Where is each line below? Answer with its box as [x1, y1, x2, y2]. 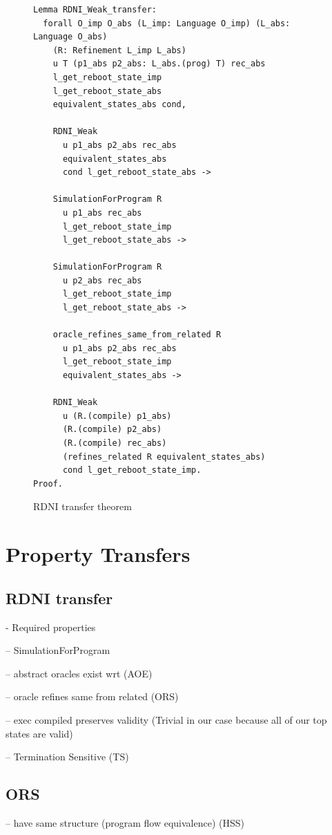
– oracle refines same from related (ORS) [6, 689, 179, 704]
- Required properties [6, 619, 96, 634]
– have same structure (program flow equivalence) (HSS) [6, 815, 245, 829]
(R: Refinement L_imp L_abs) [52, 45, 186, 55]
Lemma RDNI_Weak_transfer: [33, 5, 157, 15]
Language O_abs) [33, 32, 108, 42]
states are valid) [6, 726, 73, 740]
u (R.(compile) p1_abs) [62, 411, 172, 421]
